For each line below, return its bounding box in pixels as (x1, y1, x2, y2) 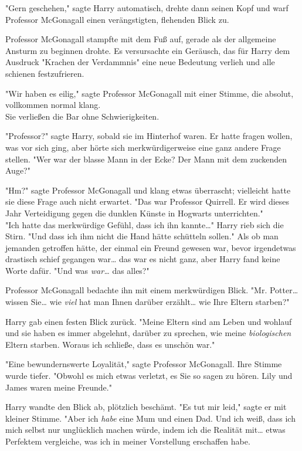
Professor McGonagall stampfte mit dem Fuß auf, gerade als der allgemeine (5, 33, 276, 45)
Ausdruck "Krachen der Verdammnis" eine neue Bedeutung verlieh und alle (5, 56, 275, 68)
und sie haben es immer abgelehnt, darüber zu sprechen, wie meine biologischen (5, 327, 291, 339)
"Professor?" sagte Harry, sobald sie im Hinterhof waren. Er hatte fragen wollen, (5, 130, 293, 142)
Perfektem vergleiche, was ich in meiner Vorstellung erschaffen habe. (5, 435, 250, 447)
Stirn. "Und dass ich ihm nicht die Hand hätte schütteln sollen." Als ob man (5, 230, 279, 242)
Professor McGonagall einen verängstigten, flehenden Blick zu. (5, 13, 229, 25)
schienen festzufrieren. (5, 67, 84, 79)
